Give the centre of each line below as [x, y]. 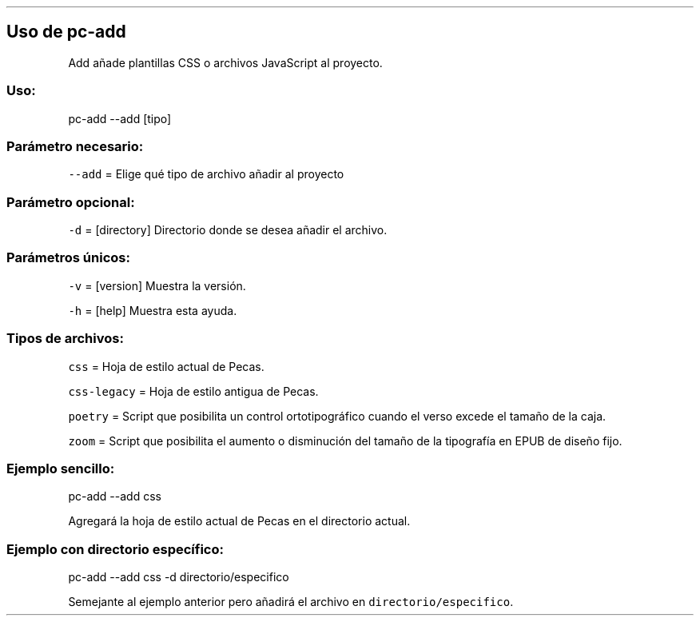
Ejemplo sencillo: [61, 468]
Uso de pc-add [66, 32]
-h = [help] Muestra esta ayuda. [153, 310]
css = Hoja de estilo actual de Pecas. [166, 366]
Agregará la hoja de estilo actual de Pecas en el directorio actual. [239, 521]
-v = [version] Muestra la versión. [157, 285]
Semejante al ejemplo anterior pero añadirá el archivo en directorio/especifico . [291, 602]
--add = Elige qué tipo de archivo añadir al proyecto [206, 174]
